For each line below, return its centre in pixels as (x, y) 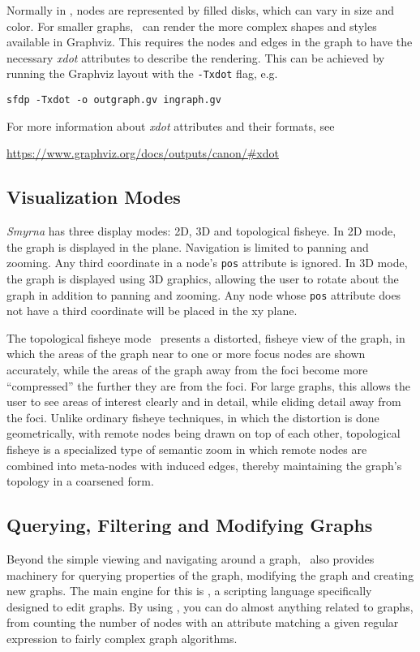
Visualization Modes (94, 197)
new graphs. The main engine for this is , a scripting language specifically (189, 591)
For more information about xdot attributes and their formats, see (171, 125)
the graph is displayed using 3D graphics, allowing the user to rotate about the (203, 278)
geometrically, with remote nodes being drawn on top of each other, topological (204, 433)
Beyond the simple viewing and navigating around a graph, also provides (191, 558)
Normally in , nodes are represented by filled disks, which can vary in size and (201, 10)
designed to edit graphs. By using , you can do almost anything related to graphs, (210, 606)
